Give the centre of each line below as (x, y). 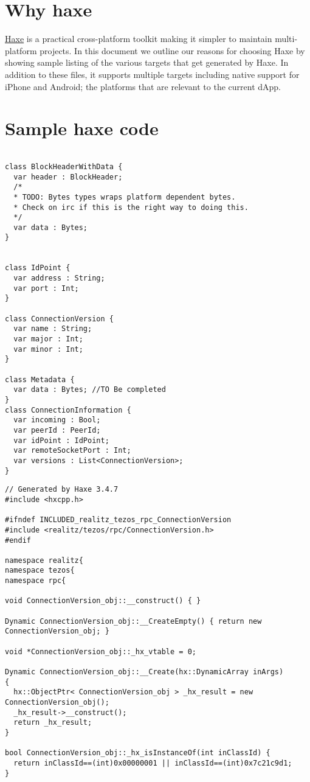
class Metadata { (40, 379)
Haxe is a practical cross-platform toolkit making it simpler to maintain (139, 39)
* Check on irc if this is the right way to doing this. (131, 207)
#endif (18, 540)
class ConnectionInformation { (68, 410)
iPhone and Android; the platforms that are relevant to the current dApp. (143, 86)
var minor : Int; (48, 349)
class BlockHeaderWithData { (64, 166)
